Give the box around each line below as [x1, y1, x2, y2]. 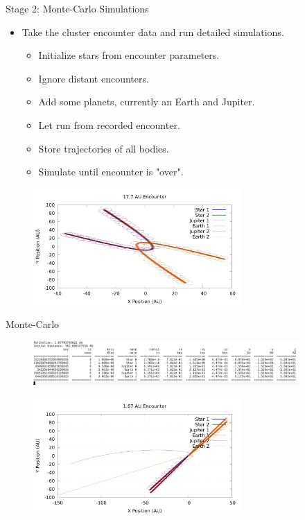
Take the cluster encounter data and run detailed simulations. [21, 24, 284, 39]
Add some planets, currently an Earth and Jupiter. [38, 94, 255, 109]
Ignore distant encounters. [38, 71, 149, 85]
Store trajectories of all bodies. [38, 141, 169, 155]
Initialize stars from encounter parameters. [38, 48, 220, 62]
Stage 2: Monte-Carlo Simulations [6, 1, 149, 15]
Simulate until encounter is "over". [38, 164, 184, 179]
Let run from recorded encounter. [38, 117, 180, 132]
